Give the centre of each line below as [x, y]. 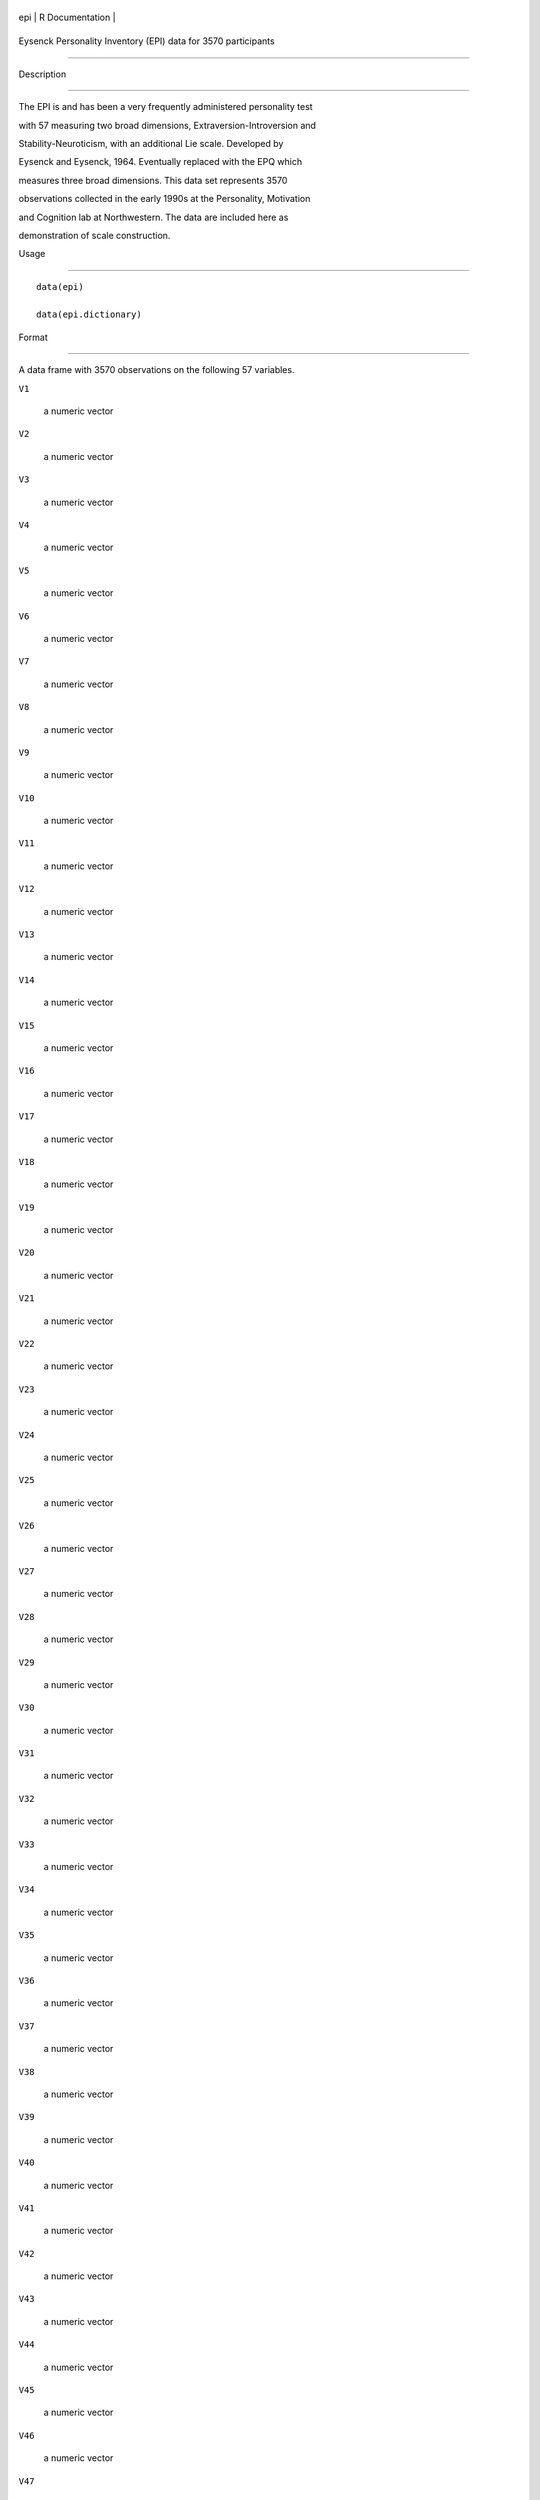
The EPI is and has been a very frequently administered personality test [166, 107]
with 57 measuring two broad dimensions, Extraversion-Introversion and [167, 125]
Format [33, 337]
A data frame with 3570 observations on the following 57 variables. [156, 370]
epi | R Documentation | [67, 17]
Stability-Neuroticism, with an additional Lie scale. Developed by [151, 143]
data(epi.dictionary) [89, 314]
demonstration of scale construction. [94, 235]
